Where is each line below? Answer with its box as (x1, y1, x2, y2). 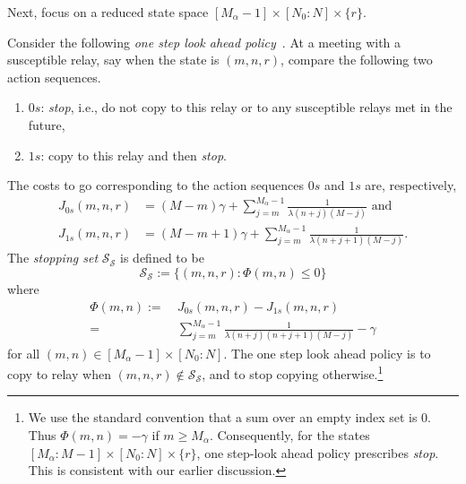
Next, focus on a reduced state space (7, 3, 209, 21)
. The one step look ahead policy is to (223, 343, 431, 362)
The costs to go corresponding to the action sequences (7, 176, 304, 194)
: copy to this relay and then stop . (40, 145, 227, 164)
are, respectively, (365, 176, 457, 194)
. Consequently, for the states (209, 425, 370, 444)
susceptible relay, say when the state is (7, 50, 220, 69)
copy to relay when (7, 364, 111, 383)
